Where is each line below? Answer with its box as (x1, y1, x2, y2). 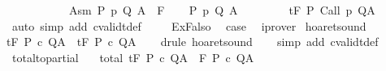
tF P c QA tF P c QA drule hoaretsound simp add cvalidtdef (7, 33, 379, 50)
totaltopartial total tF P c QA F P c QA (11, 48, 254, 65)
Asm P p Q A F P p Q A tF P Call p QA (68, 2, 375, 18)
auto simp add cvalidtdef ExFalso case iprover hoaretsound (11, 17, 366, 34)
